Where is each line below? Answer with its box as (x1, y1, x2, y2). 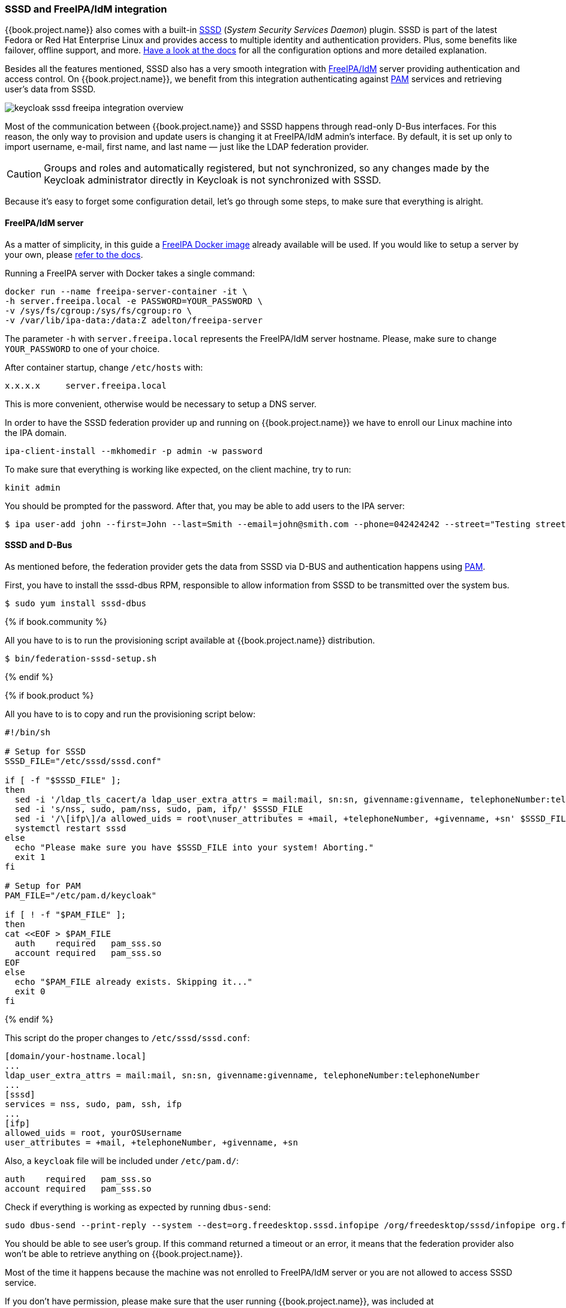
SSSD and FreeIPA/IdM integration (5, 3, 167, 15)
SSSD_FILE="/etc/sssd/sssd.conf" (5, 756, 162, 766)
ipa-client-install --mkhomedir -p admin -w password (5, 446, 263, 456)
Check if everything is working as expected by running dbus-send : (5, 1201, 271, 1212)
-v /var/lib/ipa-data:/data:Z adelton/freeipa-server (5, 315, 263, 325)
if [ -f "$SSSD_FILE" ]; (5, 775, 121, 785)
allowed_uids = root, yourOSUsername (5, 1127, 182, 1138)
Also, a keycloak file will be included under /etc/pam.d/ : (5, 1155, 239, 1166)
